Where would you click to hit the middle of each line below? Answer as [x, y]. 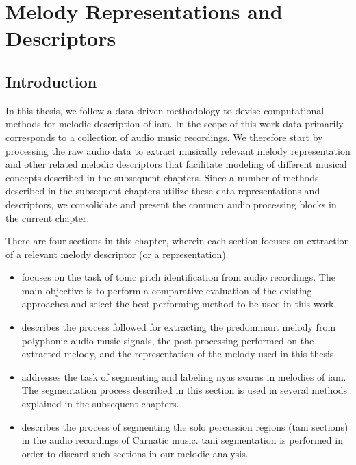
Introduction [51, 81]
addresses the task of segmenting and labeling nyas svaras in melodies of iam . [184, 376]
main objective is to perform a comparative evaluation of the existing [167, 290]
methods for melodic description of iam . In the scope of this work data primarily [175, 124]
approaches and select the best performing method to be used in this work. [179, 304]
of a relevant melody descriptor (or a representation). [117, 254]
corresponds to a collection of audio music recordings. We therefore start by [164, 137]
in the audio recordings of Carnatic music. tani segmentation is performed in [182, 440]
